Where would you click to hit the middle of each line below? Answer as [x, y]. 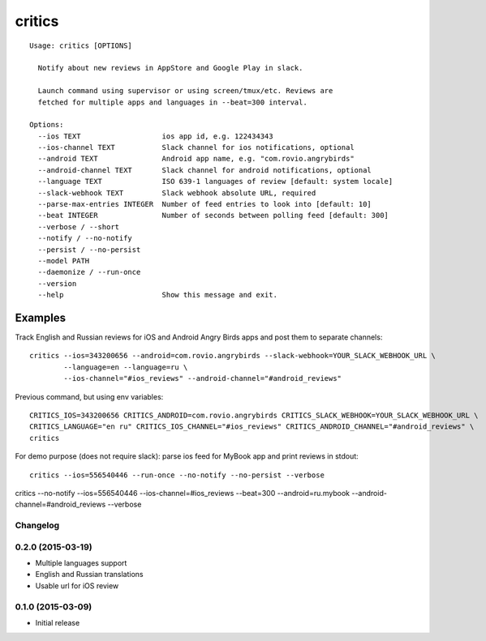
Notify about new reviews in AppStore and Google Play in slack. [170, 68]
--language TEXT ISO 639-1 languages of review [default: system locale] [215, 182]
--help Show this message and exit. [157, 295]
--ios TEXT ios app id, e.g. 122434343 [155, 136]
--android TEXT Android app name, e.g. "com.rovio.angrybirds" [196, 159]
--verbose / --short [79, 226]
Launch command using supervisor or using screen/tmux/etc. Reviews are [185, 91]
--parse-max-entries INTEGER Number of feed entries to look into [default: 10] [205, 204]
